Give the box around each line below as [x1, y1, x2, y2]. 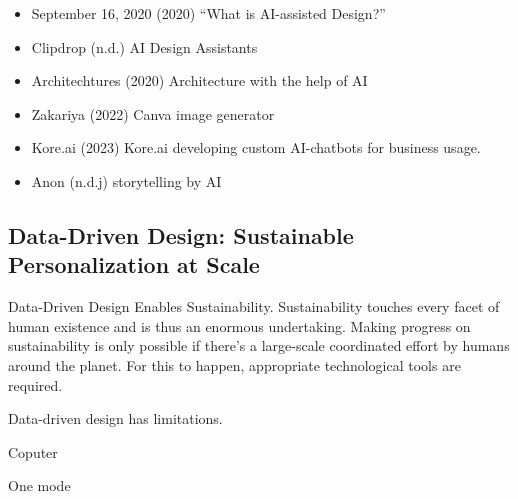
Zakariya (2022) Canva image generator [31, 103, 275, 124]
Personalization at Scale [8, 249, 260, 280]
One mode [8, 475, 71, 496]
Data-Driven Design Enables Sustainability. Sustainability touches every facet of [8, 296, 500, 317]
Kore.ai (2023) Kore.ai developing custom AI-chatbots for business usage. [31, 137, 481, 158]
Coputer [8, 441, 58, 462]
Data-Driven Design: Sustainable [8, 219, 354, 250]
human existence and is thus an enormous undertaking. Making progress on [8, 315, 471, 336]
